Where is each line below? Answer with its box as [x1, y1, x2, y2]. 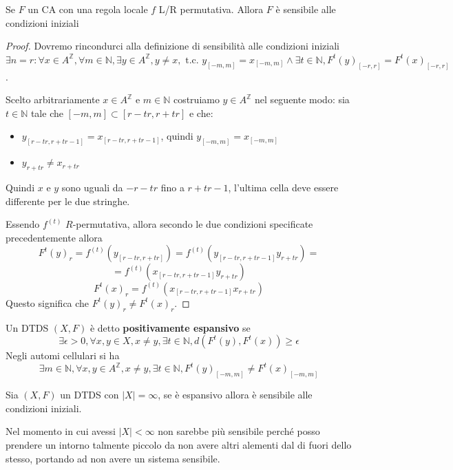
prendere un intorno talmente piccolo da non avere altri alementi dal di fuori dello [6, 438, 352, 452]
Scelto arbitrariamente [6, 92, 100, 107]
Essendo [6, 217, 40, 231]
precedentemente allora [6, 230, 103, 244]
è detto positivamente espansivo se [89, 320, 251, 334]
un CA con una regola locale [28, 2, 148, 16]
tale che [30, 105, 63, 120]
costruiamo [173, 92, 220, 107]
